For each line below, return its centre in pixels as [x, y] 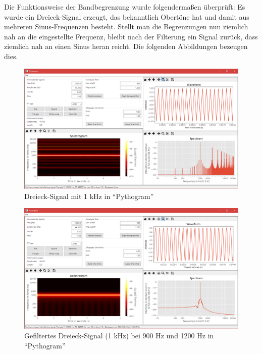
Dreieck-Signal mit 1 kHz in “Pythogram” [89, 196]
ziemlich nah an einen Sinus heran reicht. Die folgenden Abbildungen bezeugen [126, 46]
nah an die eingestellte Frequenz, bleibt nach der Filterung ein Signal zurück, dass [131, 36]
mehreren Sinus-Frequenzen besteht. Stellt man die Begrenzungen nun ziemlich [126, 27]
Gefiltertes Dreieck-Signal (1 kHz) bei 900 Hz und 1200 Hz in [119, 336]
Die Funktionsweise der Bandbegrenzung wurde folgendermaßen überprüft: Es [125, 7]
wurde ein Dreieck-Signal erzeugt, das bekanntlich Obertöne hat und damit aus [127, 16]
